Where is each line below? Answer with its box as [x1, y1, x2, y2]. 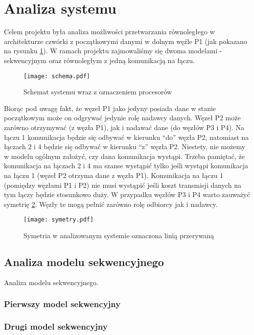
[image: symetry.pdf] [23, 216, 94, 223]
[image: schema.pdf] [23, 72, 91, 80]
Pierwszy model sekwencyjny [4, 298, 121, 310]
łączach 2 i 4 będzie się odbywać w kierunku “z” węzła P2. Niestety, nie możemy [4, 141, 246, 152]
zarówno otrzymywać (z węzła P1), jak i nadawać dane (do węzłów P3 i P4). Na [4, 122, 245, 132]
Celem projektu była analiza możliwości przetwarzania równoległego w [4, 26, 215, 37]
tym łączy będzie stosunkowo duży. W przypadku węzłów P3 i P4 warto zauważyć [4, 189, 250, 200]
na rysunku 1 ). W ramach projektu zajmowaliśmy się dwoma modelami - [4, 45, 222, 56]
